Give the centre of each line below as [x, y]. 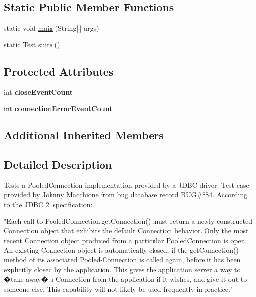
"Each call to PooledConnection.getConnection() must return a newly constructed [128, 221]
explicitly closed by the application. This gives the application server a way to [122, 269]
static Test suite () [32, 44]
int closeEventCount [38, 92]
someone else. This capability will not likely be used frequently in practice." [119, 288]
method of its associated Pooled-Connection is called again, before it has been [122, 259]
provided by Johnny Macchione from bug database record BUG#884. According [126, 194]
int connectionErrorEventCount [58, 108]
